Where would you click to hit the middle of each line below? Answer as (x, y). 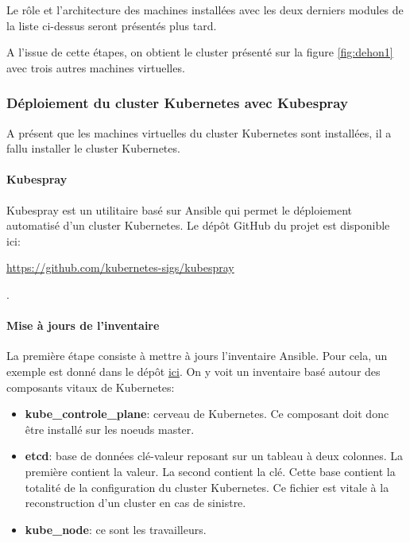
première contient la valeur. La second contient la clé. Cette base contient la (210, 471)
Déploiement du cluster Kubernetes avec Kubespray (177, 103)
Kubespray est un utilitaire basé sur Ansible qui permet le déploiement (179, 209)
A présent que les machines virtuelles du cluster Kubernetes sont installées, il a (199, 132)
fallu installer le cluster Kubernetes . (93, 148)
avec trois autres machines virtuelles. (96, 67)
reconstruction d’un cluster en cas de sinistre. (135, 503)
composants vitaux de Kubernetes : (91, 387)
